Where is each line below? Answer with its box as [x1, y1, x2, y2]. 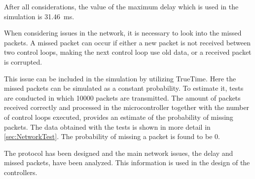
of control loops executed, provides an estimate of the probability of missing [4, 111, 233, 122]
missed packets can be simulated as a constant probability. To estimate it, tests [4, 83, 244, 93]
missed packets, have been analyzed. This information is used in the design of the [4, 157, 250, 168]
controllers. [4, 167, 37, 177]
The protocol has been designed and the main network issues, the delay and [4, 147, 233, 158]
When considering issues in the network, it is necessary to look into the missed [4, 28, 242, 38]
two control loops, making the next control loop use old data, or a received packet [4, 47, 252, 57]
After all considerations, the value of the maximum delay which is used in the [4, 1, 239, 11]
